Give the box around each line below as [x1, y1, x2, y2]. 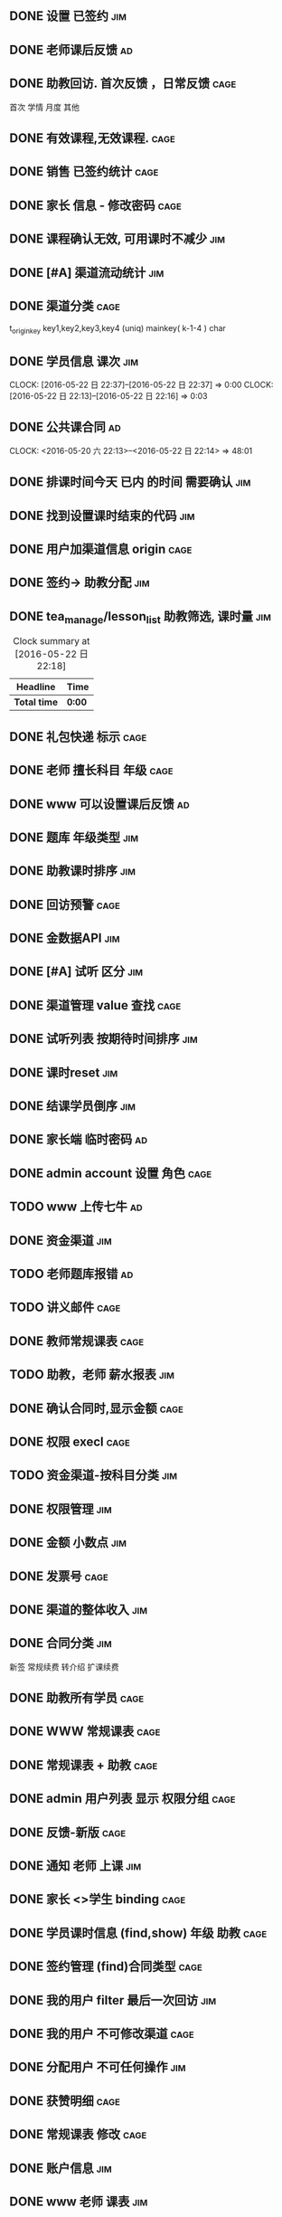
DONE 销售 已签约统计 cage [9, 164, 159, 179]
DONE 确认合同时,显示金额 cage [9, 1400, 183, 1416]
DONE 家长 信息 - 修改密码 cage [9, 197, 183, 213]
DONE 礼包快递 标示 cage [9, 729, 147, 744]
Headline [16, 681, 56, 694]
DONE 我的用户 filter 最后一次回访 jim [9, 1993, 217, 2008]
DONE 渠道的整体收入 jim [9, 1602, 148, 1617]
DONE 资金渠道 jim [9, 1233, 113, 1248]
